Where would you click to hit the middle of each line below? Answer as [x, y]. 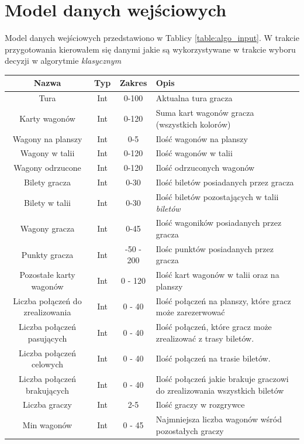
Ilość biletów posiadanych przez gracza [225, 182]
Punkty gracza [47, 254]
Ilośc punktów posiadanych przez [215, 248]
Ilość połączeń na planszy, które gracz [223, 300]
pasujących [47, 338]
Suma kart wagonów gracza [205, 113]
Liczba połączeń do [47, 300]
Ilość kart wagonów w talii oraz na [217, 275]
